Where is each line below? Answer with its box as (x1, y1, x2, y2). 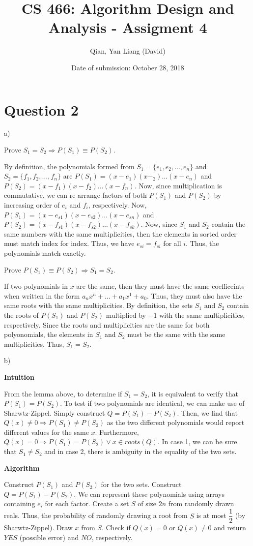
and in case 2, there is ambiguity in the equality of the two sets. (44, 446, 237, 456)
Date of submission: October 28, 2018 (71, 62, 184, 72)
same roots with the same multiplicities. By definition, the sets (4, 300, 193, 310)
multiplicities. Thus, (4, 338, 64, 349)
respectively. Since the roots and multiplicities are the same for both (4, 319, 210, 330)
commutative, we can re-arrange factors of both (4, 190, 147, 200)
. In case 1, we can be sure (157, 436, 237, 447)
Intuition (4, 371, 34, 382)
